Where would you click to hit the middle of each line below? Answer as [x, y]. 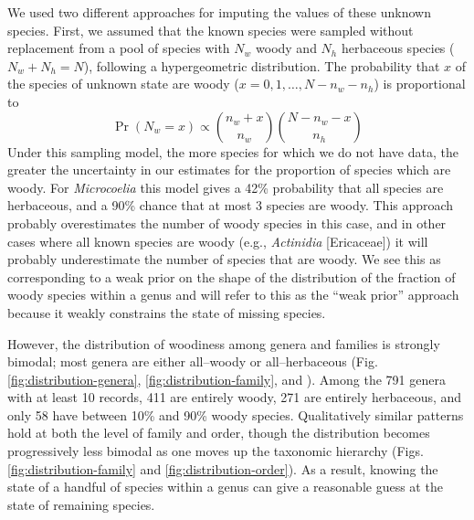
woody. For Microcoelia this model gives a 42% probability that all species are [226, 187]
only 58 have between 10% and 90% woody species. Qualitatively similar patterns [236, 414]
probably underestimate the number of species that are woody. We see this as [224, 259]
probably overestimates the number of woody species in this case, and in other [227, 223]
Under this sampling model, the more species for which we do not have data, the [233, 151]
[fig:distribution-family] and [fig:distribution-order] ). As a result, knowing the [223, 468]
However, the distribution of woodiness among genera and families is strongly [224, 343]
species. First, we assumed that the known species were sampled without [211, 30]
